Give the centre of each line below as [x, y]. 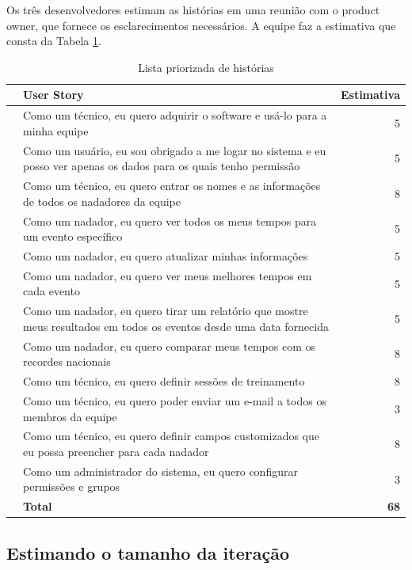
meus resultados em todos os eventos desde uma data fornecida [176, 326]
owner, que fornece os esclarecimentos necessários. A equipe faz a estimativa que [201, 25]
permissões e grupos [72, 486]
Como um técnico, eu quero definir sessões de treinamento [164, 381]
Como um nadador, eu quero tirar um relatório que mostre [166, 311]
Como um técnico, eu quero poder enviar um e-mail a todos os [175, 400]
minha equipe [56, 130]
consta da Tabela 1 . [54, 41]
